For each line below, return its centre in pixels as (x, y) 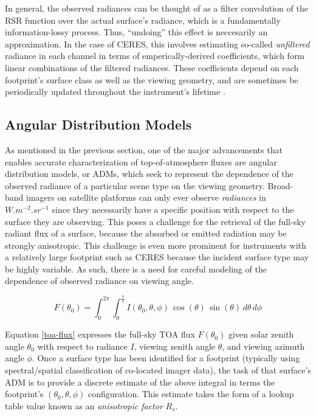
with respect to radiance (82, 346)
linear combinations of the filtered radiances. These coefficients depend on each (152, 67)
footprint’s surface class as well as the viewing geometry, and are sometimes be (152, 79)
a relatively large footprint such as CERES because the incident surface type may (157, 257)
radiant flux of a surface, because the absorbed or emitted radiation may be (146, 233)
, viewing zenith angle (175, 346)
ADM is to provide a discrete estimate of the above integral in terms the (140, 382)
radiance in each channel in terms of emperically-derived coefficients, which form (155, 56)
